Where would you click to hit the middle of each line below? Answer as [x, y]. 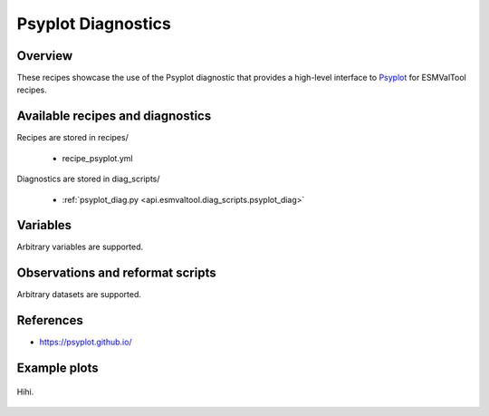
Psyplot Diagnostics [94, 24]
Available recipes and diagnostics [114, 116]
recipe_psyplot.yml [97, 158]
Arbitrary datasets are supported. [79, 295]
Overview [45, 56]
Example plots [58, 368]
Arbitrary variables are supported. [80, 247]
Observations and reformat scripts [116, 273]
